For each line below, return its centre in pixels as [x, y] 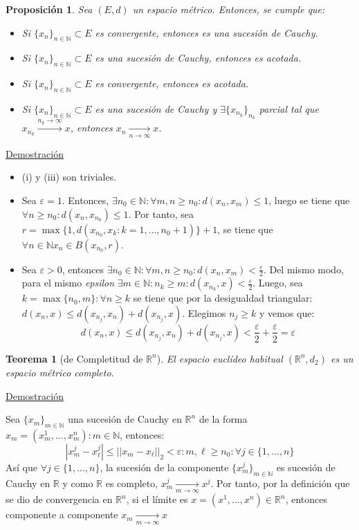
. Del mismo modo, [304, 269]
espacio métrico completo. [60, 372]
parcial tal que [289, 108]
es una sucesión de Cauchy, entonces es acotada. [198, 58]
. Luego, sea [278, 283]
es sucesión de [306, 467]
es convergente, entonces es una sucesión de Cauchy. [206, 32]
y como [78, 483]
